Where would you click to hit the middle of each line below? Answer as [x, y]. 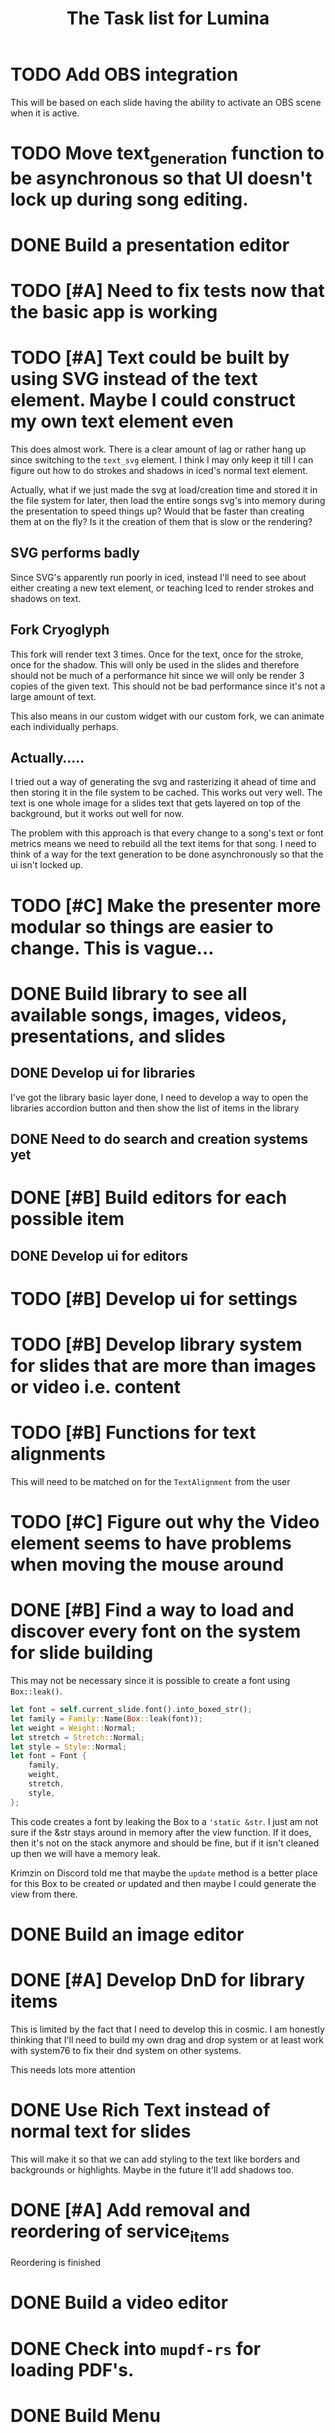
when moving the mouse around [147, 1564]
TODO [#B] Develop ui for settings [154, 1298]
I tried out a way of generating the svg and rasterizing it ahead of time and [163, 782]
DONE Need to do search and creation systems [159, 1139]
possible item [67, 1219]
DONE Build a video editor [119, 2303]
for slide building [82, 1653]
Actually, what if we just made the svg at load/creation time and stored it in [164, 490]
